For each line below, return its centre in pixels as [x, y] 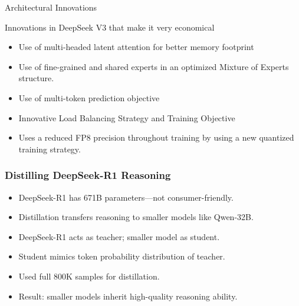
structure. [36, 78]
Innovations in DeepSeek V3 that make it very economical [110, 27]
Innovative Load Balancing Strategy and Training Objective [127, 117]
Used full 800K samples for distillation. [89, 276]
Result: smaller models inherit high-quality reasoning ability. [128, 296]
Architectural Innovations [51, 7]
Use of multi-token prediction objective [89, 97]
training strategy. [50, 149]
